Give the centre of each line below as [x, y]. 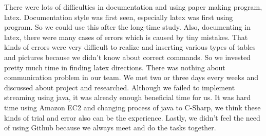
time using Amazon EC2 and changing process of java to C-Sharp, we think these [132, 107]
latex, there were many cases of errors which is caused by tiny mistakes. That [126, 37]
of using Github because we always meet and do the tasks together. [110, 128]
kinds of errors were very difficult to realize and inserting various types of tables [130, 47]
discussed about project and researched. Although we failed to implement [120, 87]
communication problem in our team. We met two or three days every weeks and [131, 77]
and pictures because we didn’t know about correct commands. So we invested [127, 57]
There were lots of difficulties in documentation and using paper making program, [133, 7]
